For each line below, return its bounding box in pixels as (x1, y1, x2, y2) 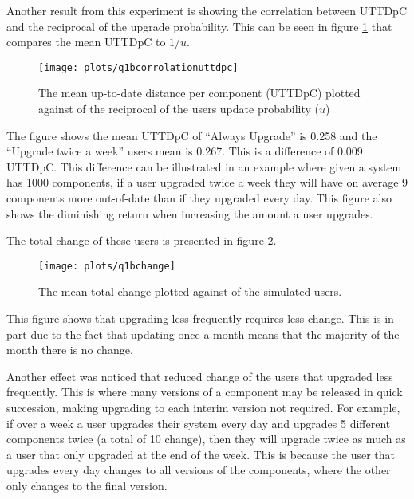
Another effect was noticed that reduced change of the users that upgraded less (6, 367, 393, 384)
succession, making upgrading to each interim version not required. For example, (6, 399, 400, 415)
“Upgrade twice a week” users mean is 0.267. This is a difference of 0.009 (6, 143, 363, 159)
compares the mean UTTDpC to (6, 33, 166, 50)
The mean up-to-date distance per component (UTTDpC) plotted (38, 84, 361, 101)
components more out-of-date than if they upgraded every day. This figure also (6, 190, 392, 206)
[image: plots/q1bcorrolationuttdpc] (38, 61, 239, 73)
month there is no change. (6, 341, 133, 358)
